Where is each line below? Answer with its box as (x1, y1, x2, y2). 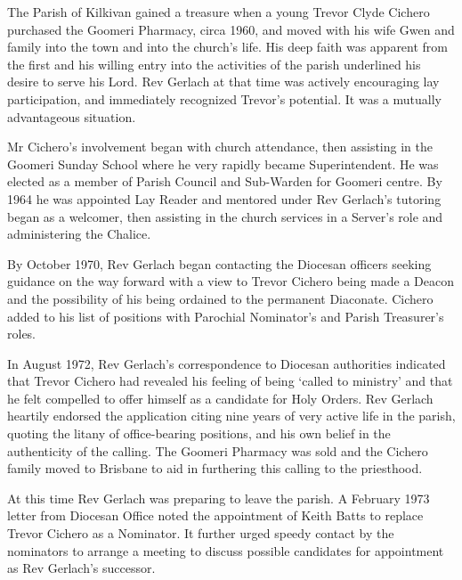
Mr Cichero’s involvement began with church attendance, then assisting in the (7, 137, 433, 156)
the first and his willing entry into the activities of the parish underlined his (7, 54, 421, 73)
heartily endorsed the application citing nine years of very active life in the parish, (7, 406, 456, 425)
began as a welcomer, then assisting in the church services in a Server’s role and (7, 207, 443, 225)
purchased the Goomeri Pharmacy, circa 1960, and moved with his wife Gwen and (7, 20, 455, 38)
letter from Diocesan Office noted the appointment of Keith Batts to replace (7, 506, 424, 525)
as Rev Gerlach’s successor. (7, 559, 156, 577)
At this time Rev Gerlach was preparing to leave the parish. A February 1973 (7, 488, 430, 507)
